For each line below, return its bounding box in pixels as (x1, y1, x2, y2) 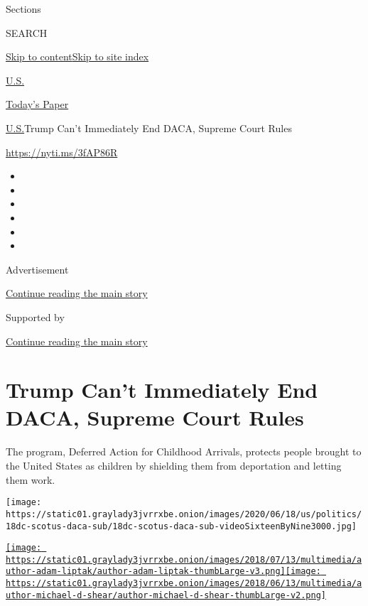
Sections (6, 1, 41, 16)
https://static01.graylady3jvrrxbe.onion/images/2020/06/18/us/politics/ (6, 509, 362, 519)
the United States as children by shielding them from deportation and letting (6, 458, 342, 472)
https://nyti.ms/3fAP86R (6, 144, 118, 159)
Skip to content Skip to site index (6, 49, 149, 64)
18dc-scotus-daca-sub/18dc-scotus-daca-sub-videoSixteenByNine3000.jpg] (6, 521, 357, 531)
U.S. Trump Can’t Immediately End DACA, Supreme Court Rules (6, 120, 292, 135)
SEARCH (6, 25, 48, 40)
